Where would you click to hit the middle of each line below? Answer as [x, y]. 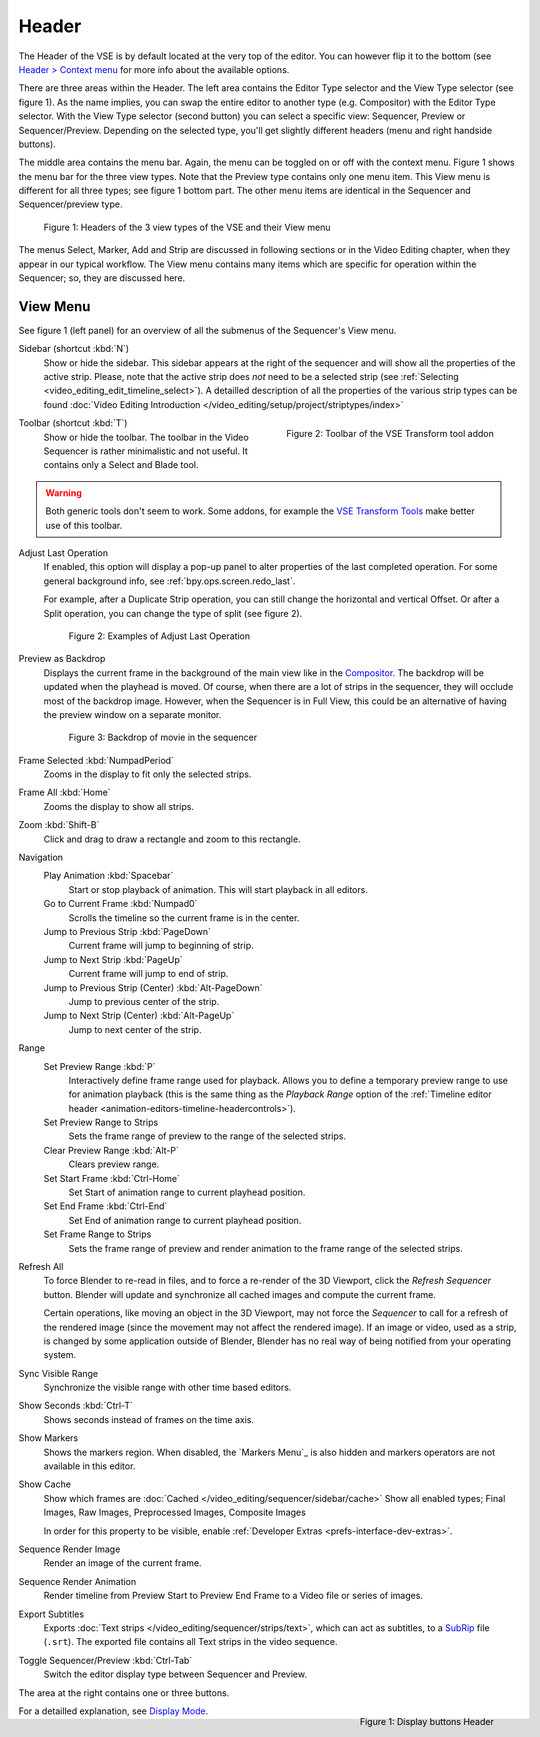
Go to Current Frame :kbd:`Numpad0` [120, 904]
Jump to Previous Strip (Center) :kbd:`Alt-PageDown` [153, 987]
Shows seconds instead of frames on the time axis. [149, 1419]
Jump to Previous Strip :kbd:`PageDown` [127, 931]
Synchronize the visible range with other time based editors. [167, 1387]
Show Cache [45, 1484]
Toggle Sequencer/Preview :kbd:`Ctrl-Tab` [105, 1660]
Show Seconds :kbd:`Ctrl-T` [76, 1406]
